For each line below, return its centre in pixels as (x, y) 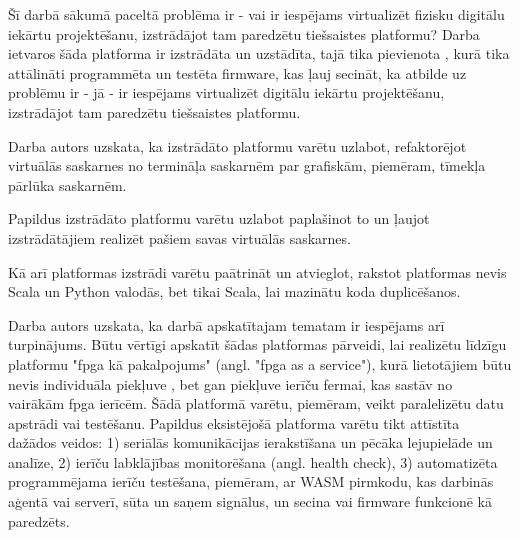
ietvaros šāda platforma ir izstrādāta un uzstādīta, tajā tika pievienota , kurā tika (259, 53)
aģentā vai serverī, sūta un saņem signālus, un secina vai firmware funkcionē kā (250, 501)
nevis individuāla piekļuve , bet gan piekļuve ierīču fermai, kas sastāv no (230, 383)
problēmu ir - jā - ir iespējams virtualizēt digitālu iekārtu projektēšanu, (226, 92)
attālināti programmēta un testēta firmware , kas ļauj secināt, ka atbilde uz (237, 72)
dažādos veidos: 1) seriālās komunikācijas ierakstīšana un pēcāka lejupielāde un (250, 442)
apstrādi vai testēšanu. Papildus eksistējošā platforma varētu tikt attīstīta (234, 422)
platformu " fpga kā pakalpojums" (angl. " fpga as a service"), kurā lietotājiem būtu (260, 363)
